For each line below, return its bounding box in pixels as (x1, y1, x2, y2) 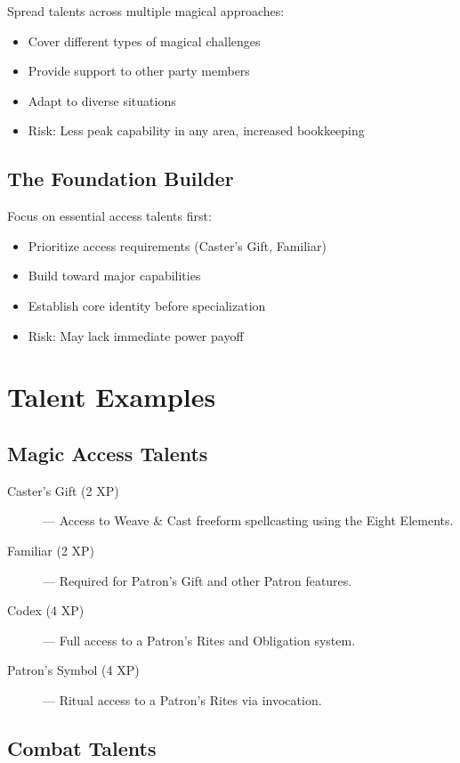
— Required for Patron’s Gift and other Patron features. (43, 571, 352, 589)
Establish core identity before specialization (28, 296, 266, 314)
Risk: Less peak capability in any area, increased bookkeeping (28, 121, 365, 140)
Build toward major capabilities (28, 266, 201, 285)
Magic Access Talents (7, 439, 208, 467)
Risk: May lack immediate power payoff (28, 326, 244, 345)
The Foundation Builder (7, 165, 234, 192)
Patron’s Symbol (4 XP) (7, 661, 140, 679)
